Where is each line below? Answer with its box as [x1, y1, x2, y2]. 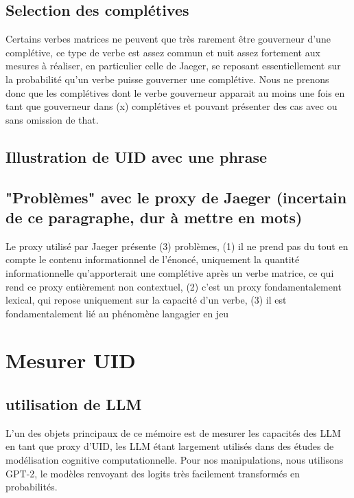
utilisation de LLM [5, 394, 142, 415]
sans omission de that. [5, 112, 99, 126]
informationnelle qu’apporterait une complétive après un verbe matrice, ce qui [5, 265, 334, 280]
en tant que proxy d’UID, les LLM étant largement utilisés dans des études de [5, 439, 334, 453]
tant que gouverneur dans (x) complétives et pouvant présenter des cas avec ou [5, 99, 338, 113]
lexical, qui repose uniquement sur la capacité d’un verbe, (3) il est [5, 293, 287, 307]
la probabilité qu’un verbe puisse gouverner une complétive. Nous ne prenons [5, 71, 329, 86]
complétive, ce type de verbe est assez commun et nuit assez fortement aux [5, 45, 320, 59]
